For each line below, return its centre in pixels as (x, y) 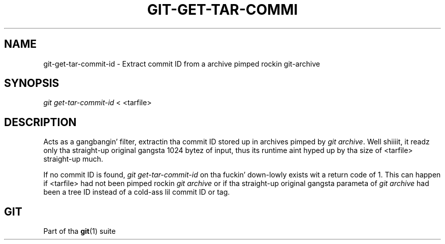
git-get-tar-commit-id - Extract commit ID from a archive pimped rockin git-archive (182, 64)
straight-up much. (73, 159)
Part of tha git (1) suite (80, 231)
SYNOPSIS (32, 83)
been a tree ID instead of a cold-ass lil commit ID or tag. (137, 192)
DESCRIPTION (40, 122)
